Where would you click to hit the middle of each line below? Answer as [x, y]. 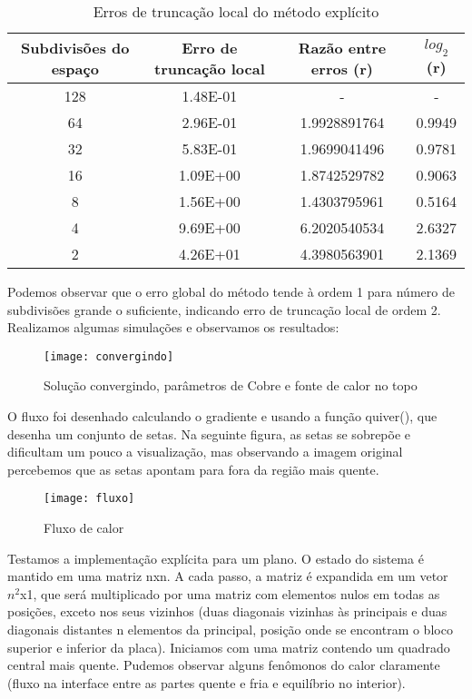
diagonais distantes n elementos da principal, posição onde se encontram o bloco [230, 630]
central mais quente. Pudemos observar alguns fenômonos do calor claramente [224, 665]
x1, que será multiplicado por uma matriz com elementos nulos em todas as [230, 593]
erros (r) [342, 69]
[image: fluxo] [89, 499]
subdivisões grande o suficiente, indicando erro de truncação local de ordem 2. [224, 309]
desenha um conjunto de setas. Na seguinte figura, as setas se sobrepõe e [209, 433]
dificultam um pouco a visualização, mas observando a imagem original [205, 452]
